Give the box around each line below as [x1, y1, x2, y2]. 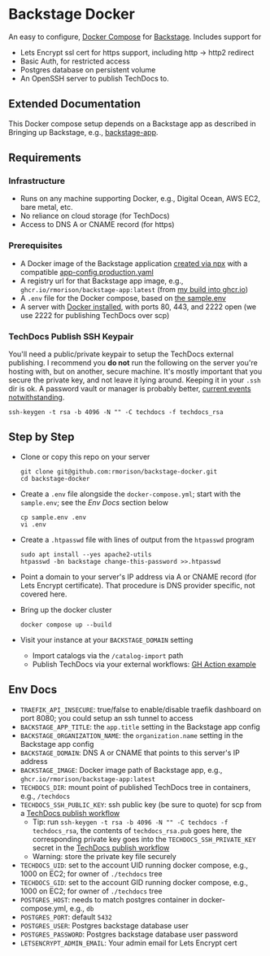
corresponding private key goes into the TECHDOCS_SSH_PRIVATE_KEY [32, 834, 256, 844]
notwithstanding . [8, 392, 65, 403]
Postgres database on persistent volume [20, 64, 156, 74]
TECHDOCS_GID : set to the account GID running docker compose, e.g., [20, 877, 249, 887]
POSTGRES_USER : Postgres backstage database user [20, 920, 189, 930]
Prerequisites [8, 240, 63, 251]
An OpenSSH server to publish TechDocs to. [20, 73, 169, 83]
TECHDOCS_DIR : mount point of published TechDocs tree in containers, [20, 782, 250, 792]
